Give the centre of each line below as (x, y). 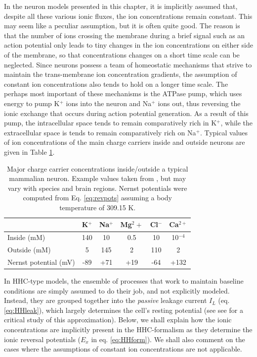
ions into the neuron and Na (109, 103)
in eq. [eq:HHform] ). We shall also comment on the (168, 339)
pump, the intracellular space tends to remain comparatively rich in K (110, 123)
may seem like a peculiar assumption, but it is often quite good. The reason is (122, 26)
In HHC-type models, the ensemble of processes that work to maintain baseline (124, 281)
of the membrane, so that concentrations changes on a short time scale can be (122, 54)
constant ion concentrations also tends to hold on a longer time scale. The (116, 84)
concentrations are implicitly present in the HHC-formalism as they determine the (128, 329)
